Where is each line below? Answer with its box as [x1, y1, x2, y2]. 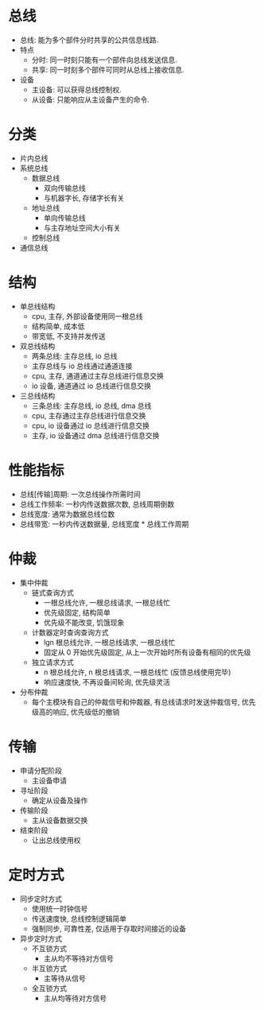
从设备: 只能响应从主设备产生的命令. [31, 95, 149, 104]
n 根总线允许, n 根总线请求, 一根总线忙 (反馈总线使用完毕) [43, 667, 231, 677]
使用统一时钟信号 [31, 903, 88, 913]
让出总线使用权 [31, 835, 81, 845]
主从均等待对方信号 [43, 993, 107, 1003]
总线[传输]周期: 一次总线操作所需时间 [19, 489, 141, 499]
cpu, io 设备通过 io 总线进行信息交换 [31, 421, 149, 430]
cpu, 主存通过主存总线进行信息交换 [31, 410, 146, 420]
